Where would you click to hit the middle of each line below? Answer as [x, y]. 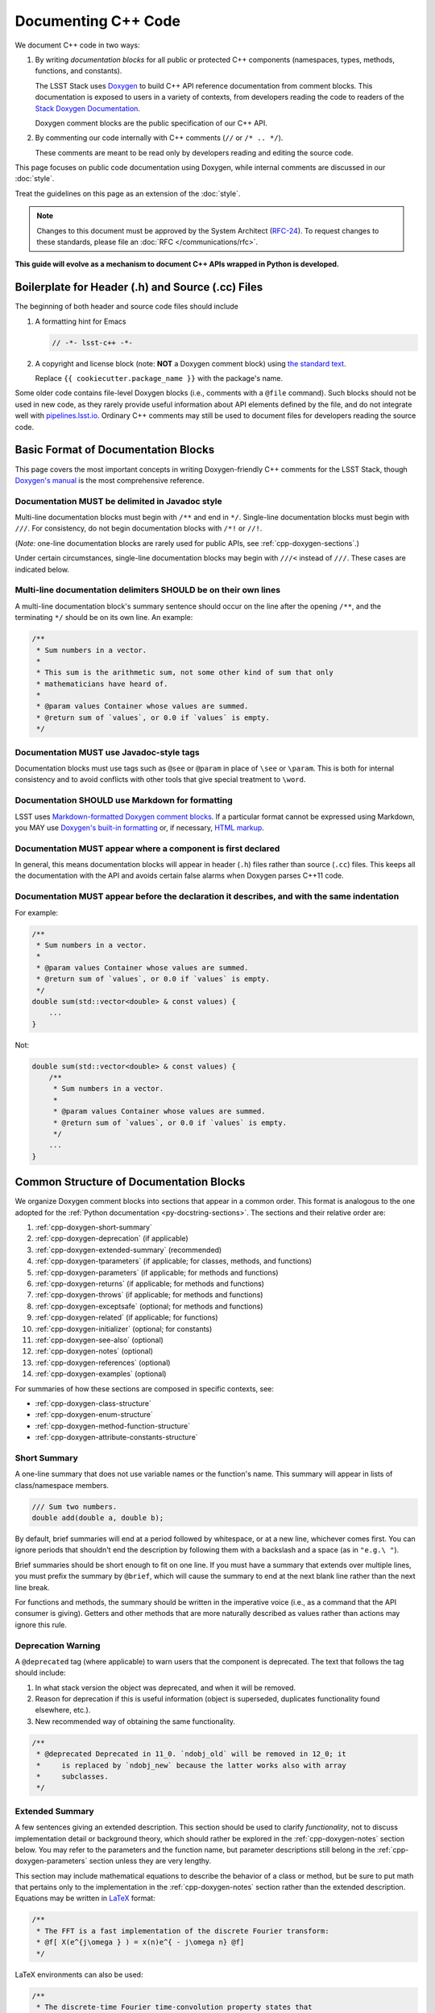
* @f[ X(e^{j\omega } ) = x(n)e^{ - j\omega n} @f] [141, 1942]
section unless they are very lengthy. [150, 1861]
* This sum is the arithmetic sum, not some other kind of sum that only [185, 673]
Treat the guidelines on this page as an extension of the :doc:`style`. [128, 193]
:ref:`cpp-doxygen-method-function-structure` [113, 1426]
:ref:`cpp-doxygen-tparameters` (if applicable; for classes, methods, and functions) [174, 1261]
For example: [37, 912]
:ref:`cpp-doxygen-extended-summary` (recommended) [128, 1250]
